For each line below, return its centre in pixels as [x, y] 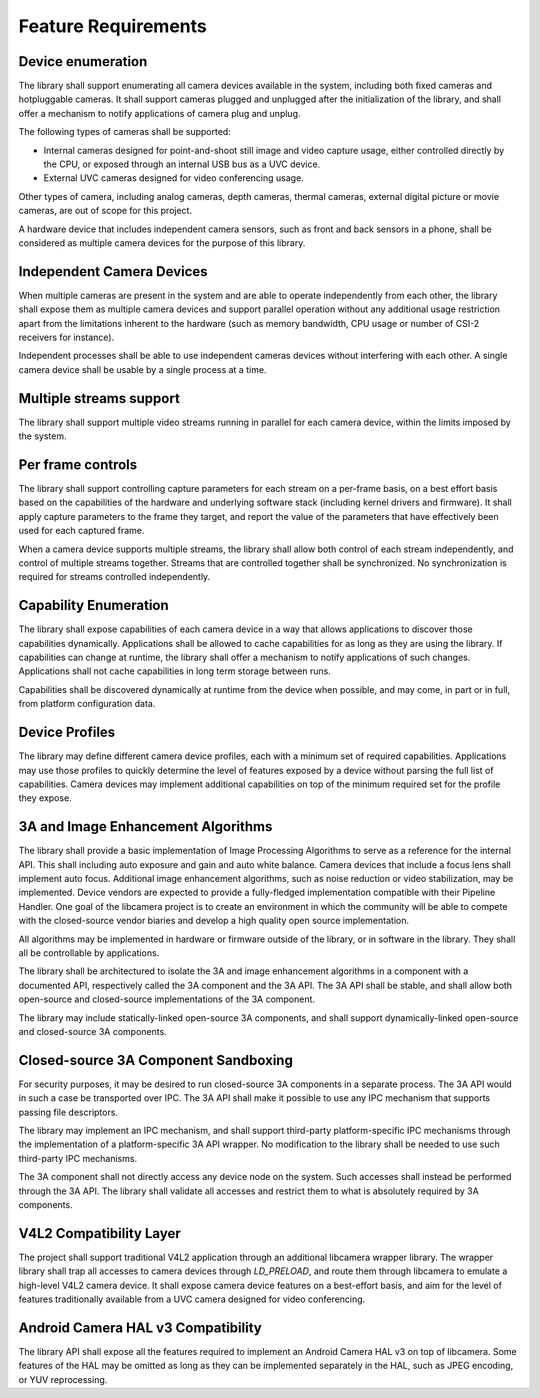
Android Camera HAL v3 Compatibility [140, 1327]
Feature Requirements [112, 26]
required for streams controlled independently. [114, 577]
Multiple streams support [99, 398]
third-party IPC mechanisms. [78, 1158]
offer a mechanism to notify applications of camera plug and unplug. [159, 113]
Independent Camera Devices [113, 271]
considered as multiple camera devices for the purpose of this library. [162, 242]
